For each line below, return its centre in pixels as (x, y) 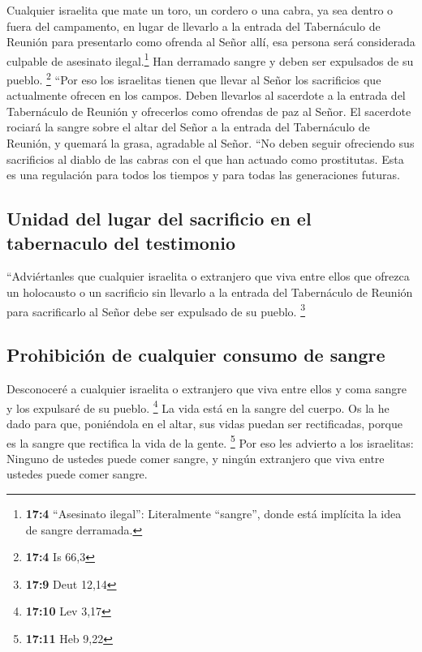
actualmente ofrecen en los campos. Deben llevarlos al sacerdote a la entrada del (206, 95)
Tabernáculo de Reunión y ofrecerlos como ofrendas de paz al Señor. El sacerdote (209, 111)
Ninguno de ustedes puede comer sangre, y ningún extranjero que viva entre (196, 458)
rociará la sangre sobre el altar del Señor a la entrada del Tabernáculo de (188, 127)
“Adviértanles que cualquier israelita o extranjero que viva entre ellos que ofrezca (208, 276)
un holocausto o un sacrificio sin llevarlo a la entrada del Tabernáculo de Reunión (210, 292)
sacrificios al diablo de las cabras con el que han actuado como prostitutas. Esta (205, 159)
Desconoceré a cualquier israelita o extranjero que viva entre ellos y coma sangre (207, 389)
